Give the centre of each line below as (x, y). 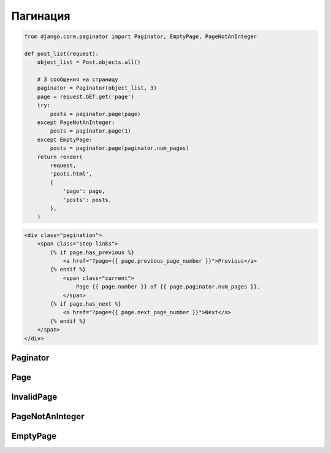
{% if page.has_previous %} (92, 252)
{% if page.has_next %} (86, 304)
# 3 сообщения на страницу (78, 79)
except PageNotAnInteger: (76, 122)
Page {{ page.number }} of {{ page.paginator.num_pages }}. (168, 287)
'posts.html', (71, 174)
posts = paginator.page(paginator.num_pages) (120, 148)
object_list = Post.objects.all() (89, 62)
